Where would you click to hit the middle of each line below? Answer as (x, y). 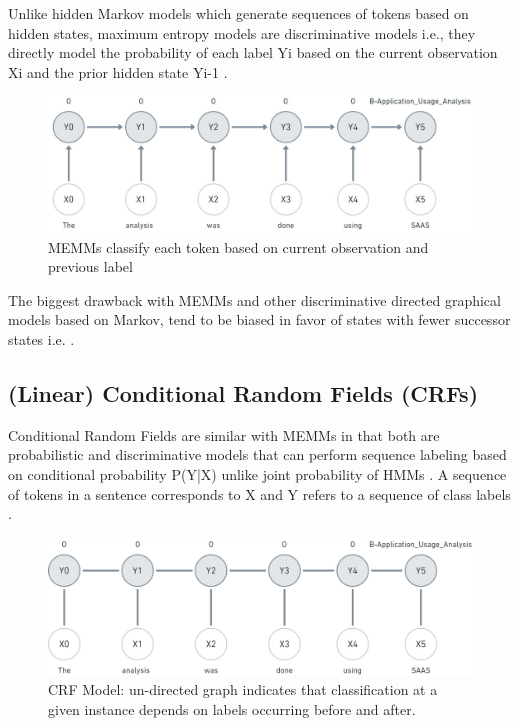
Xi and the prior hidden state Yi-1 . (118, 71)
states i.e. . (41, 338)
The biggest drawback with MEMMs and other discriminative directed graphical (254, 299)
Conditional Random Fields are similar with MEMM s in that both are (224, 434)
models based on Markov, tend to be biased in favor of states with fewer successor (259, 319)
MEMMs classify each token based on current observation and (238, 246)
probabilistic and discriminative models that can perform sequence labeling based (257, 454)
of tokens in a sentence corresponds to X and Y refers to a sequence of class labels (259, 493)
